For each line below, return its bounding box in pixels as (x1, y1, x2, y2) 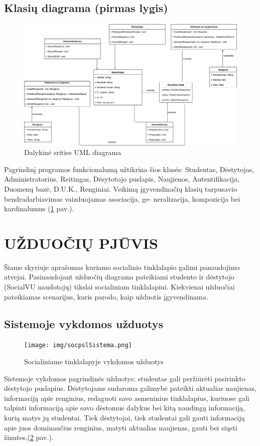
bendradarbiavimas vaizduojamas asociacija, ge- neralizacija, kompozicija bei (4, 193, 240, 204)
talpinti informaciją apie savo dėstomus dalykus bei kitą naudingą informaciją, (4, 402, 245, 413)
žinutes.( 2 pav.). (4, 432, 54, 442)
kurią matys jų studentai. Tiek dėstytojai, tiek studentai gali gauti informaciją (4, 412, 245, 423)
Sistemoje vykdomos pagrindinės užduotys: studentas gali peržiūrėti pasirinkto (4, 373, 245, 383)
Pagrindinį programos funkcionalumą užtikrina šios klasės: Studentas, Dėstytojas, (4, 164, 254, 174)
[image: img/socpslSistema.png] (24, 342, 132, 349)
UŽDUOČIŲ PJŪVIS (4, 232, 158, 253)
